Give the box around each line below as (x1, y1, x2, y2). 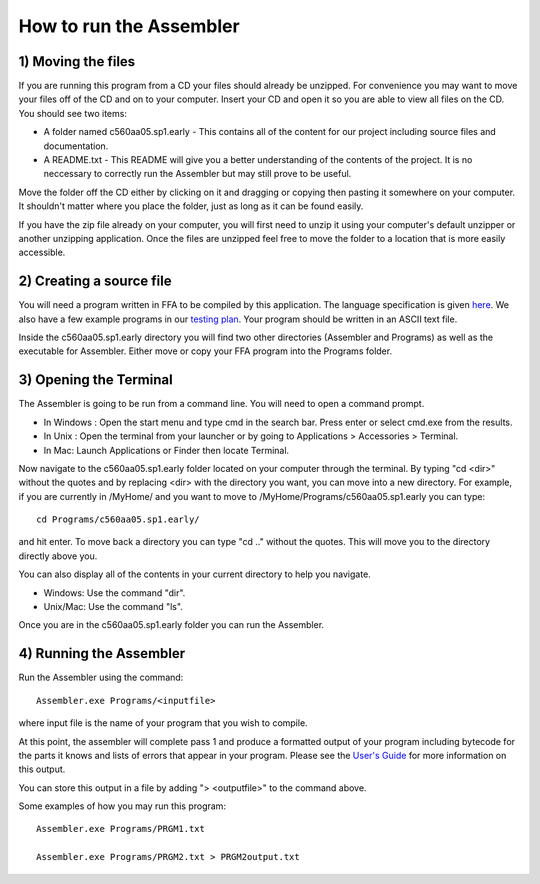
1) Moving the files (18, 53, 136, 70)
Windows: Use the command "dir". (43, 586, 186, 599)
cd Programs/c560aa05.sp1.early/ (36, 514, 200, 525)
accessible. (18, 246, 66, 259)
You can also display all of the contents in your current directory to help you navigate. (18, 568, 372, 580)
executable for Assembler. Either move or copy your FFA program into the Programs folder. (18, 345, 393, 357)
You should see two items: (18, 107, 127, 119)
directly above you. (18, 550, 98, 562)
